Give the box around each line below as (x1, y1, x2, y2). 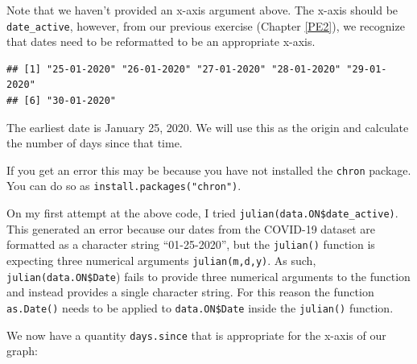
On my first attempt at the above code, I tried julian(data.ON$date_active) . (6, 205, 398, 221)
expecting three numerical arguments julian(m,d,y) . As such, (6, 252, 316, 269)
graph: (6, 342, 38, 359)
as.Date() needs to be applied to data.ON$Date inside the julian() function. (6, 299, 394, 316)
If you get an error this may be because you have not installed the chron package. (6, 161, 411, 178)
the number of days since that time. (6, 134, 183, 151)
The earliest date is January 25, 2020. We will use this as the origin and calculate (6, 118, 409, 135)
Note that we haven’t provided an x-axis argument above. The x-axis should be (6, 2, 398, 18)
